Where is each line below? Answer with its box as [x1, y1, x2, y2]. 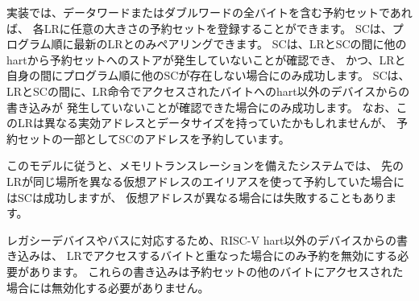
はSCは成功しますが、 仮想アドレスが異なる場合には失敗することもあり [6, 188, 386, 205]
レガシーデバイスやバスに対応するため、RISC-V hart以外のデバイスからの [6, 231, 396, 248]
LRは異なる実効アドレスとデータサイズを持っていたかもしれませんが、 [17, 114, 393, 131]
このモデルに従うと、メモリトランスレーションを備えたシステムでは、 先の [6, 157, 404, 174]
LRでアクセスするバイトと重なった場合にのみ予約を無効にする [66, 247, 398, 264]
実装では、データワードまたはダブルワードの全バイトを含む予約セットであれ [6, 4, 413, 20]
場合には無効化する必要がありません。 [6, 278, 209, 295]
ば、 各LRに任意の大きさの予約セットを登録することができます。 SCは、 [6, 19, 392, 36]
